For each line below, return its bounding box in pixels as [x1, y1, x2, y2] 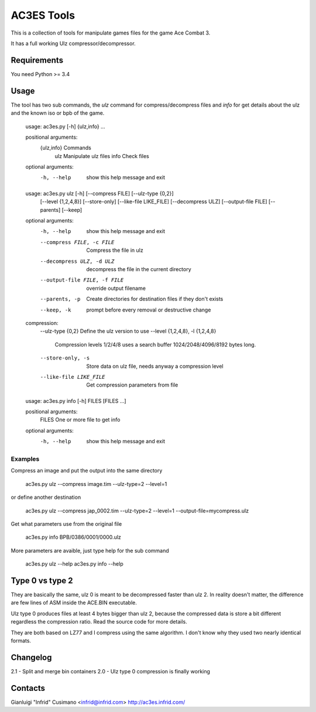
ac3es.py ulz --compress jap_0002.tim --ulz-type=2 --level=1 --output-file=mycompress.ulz [25, 507, 249, 514]
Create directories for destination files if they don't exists [86, 296, 224, 303]
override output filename [86, 285, 146, 292]
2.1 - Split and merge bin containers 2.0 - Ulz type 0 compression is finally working [11, 667, 211, 675]
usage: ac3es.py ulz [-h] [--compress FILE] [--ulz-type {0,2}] [25, 190, 174, 197]
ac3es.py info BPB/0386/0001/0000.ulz [25, 533, 121, 541]
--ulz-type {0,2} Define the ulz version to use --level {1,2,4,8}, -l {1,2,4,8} [40, 328, 217, 335]
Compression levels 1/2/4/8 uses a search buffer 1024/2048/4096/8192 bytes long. [54, 341, 256, 348]
